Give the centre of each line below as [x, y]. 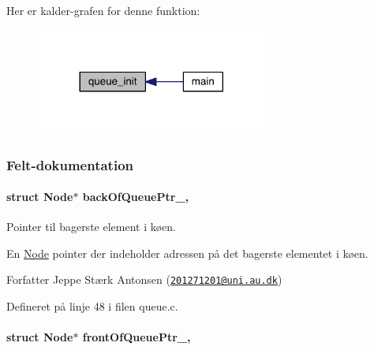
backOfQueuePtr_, [136, 197]
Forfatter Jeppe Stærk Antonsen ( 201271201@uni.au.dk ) [144, 279]
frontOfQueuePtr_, [137, 337]
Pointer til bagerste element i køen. [91, 227]
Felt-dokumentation [70, 164]
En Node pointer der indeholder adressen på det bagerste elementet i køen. [187, 253]
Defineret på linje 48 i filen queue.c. [92, 306]
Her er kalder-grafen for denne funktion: [103, 10]
